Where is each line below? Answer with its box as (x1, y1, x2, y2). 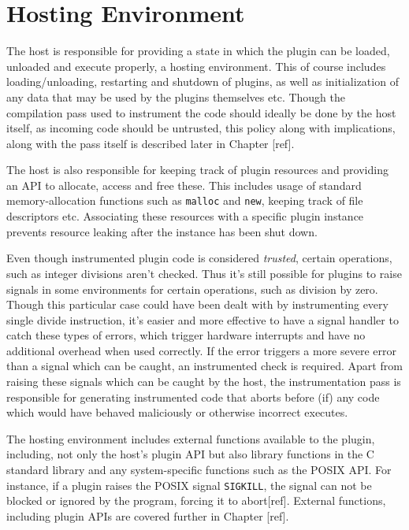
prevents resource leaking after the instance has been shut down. (6, 223, 318, 239)
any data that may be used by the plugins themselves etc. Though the (6, 88, 346, 105)
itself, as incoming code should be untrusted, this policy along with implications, (6, 120, 396, 136)
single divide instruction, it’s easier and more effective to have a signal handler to (6, 311, 399, 328)
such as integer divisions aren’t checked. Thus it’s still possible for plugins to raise (6, 265, 402, 281)
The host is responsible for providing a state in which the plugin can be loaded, (6, 43, 390, 59)
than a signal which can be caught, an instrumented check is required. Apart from (6, 358, 403, 374)
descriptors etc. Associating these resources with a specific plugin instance (6, 208, 364, 224)
